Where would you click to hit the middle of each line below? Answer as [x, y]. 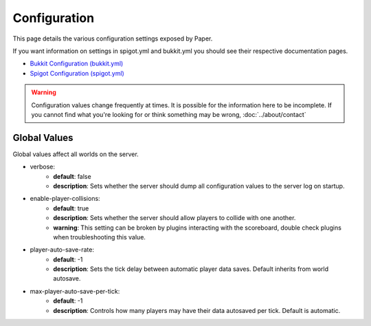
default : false [72, 176]
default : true [71, 208]
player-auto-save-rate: [62, 250]
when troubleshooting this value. [99, 237]
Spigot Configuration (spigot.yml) [77, 73]
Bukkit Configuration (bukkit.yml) [77, 64]
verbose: [42, 167]
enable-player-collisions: [65, 199]
